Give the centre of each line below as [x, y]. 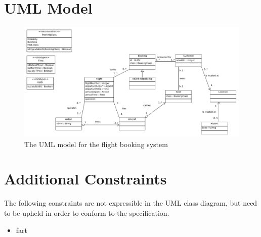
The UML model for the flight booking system [96, 144]
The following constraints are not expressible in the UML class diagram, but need [131, 203]
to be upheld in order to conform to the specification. [87, 213]
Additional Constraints [85, 179]
